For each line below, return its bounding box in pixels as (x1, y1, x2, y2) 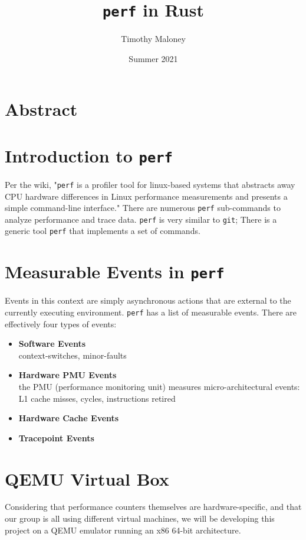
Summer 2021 (129, 52, 178, 64)
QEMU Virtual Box (5, 466, 169, 490)
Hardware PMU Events (18, 369, 117, 381)
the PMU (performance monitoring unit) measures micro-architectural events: (18, 380, 300, 392)
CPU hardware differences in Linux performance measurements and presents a (5, 190, 288, 202)
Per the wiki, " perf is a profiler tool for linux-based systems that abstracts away (5, 178, 295, 190)
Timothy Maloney (121, 32, 186, 45)
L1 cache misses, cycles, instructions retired (18, 392, 176, 404)
